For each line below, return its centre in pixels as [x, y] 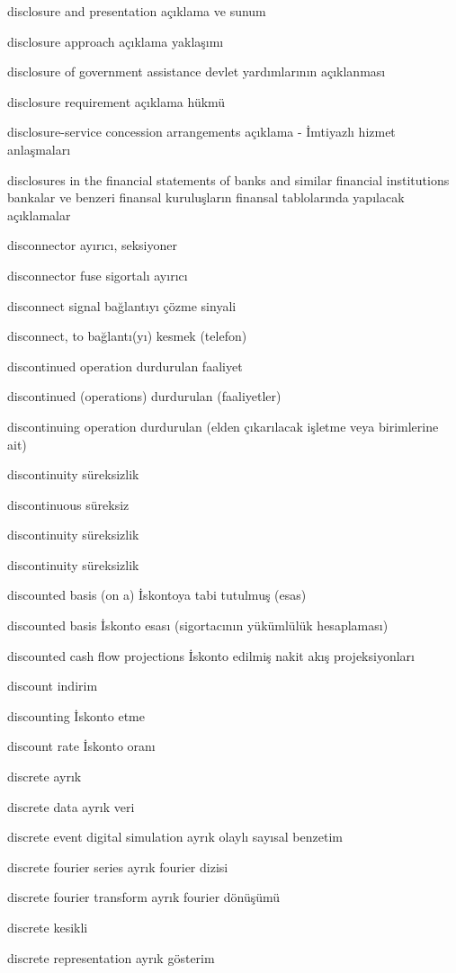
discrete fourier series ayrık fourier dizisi [118, 866]
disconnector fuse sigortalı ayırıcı [98, 275]
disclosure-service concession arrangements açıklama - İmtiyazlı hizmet [201, 132]
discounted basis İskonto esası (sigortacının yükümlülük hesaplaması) [198, 625]
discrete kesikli [48, 927]
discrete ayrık [45, 777]
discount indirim [53, 686]
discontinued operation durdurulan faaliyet [125, 366]
